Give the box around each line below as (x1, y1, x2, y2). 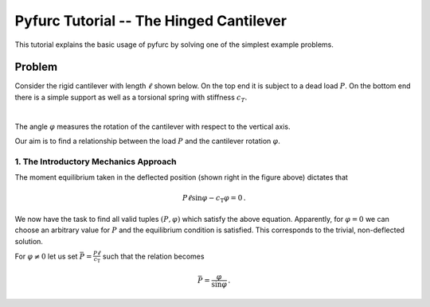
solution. (14, 236, 44, 246)
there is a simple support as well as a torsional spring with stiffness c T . (14, 92, 248, 103)
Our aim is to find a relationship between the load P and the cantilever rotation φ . (14, 136, 280, 146)
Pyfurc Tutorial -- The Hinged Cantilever (14, 12, 287, 29)
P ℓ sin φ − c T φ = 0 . (182, 193, 246, 204)
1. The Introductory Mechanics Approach (14, 156, 177, 167)
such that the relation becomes (102, 251, 205, 261)
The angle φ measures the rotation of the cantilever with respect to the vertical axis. (14, 122, 291, 131)
